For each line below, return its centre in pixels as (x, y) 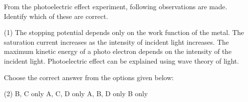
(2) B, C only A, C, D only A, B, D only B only (76, 93)
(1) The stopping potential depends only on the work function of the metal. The (124, 32)
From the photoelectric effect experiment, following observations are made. (116, 6)
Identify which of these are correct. (56, 16)
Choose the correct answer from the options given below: (89, 77)
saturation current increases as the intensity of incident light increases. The (116, 42)
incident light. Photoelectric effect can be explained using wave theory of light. (122, 60)
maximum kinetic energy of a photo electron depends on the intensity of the (118, 51)
